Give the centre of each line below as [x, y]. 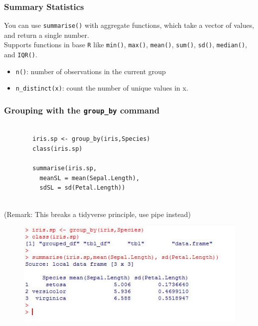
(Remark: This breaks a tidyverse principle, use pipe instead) [97, 214]
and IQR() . [21, 54]
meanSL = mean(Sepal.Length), [90, 178]
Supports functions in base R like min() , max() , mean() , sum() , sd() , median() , [126, 45]
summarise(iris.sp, [65, 168]
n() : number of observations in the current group [91, 71]
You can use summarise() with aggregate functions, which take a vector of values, [129, 25]
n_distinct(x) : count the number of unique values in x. [102, 88]
